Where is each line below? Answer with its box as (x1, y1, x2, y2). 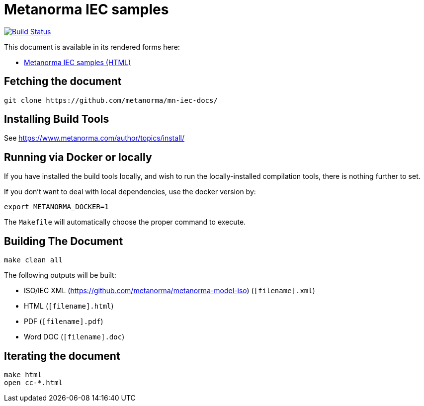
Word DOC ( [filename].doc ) (24, 332, 125, 341)
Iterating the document (4, 349, 120, 362)
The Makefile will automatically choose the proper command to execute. (4, 218, 246, 227)
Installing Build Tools (4, 113, 109, 126)
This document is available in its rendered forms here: (4, 42, 180, 51)
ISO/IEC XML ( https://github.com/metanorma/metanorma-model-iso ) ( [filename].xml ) (24, 286, 315, 295)
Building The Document (4, 235, 123, 247)
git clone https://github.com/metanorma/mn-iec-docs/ (4, 96, 218, 104)
